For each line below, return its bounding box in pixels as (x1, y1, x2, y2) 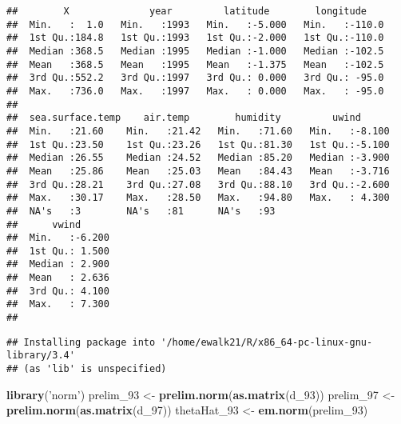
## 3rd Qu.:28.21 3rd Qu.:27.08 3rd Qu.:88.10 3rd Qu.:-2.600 (6, 178, 390, 190)
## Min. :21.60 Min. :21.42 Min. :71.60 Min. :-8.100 (6, 125, 390, 137)
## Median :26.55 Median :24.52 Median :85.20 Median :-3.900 (6, 152, 390, 164)
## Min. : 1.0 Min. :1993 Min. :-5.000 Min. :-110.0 (6, 18, 384, 30)
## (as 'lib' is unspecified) (6, 363, 167, 375)
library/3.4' (6, 350, 75, 362)
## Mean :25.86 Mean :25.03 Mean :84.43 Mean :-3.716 (6, 165, 390, 177)
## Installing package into (6, 336, 156, 348)
